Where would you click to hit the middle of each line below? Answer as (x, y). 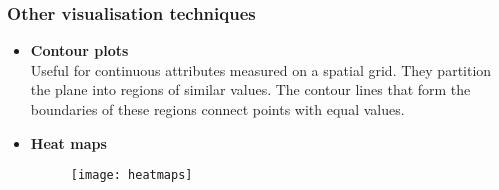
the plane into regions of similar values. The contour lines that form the (250, 89)
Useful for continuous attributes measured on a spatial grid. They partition (261, 69)
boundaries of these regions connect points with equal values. (217, 109)
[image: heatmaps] (131, 175)
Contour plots (79, 50)
